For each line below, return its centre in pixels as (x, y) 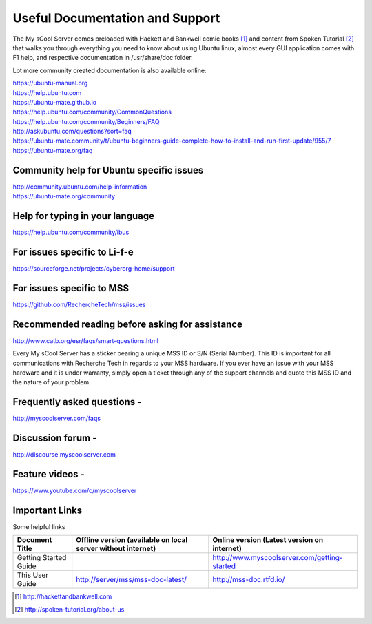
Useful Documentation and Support (116, 18)
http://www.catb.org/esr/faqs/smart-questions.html (85, 340)
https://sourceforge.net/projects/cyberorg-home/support (94, 268)
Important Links (48, 510)
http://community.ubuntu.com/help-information (80, 187)
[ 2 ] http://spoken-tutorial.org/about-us (70, 609)
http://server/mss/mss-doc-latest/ (132, 580)
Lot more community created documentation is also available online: (110, 70)
